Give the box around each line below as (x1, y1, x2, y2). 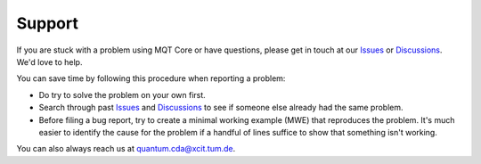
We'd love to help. (16, 56, 83, 67)
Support (16, 13, 79, 33)
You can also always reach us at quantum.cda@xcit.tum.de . (16, 143, 236, 154)
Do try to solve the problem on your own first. (38, 89, 207, 100)
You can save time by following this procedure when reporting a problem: (16, 73, 286, 84)
